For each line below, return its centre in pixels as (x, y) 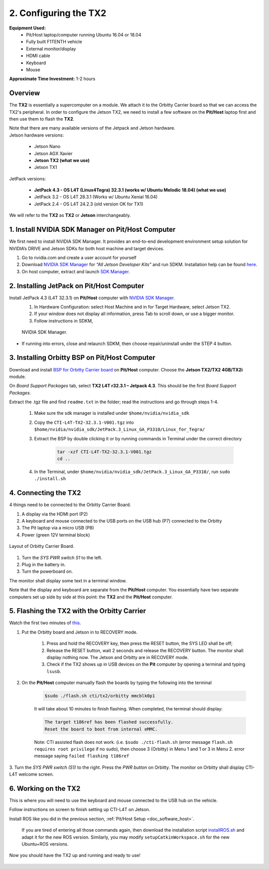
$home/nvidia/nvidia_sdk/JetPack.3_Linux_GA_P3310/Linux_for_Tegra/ (120, 430)
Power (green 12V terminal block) (56, 535)
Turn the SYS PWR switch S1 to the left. (62, 557)
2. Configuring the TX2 (58, 13)
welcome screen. (36, 774)
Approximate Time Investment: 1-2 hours (52, 79)
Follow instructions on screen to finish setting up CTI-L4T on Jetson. (80, 810)
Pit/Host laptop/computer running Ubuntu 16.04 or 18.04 (84, 34)
